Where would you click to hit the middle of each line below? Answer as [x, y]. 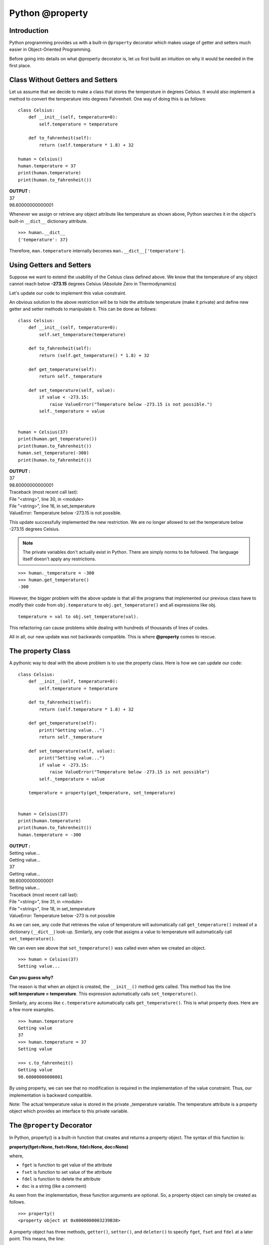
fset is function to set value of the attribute [67, 1172]
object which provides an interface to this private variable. [69, 1111]
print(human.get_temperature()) [58, 439]
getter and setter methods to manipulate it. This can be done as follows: [83, 309]
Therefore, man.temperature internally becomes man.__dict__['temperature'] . [97, 250]
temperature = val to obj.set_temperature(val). [78, 617]
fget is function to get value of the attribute [67, 1165]
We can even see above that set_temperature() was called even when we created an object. [108, 948]
